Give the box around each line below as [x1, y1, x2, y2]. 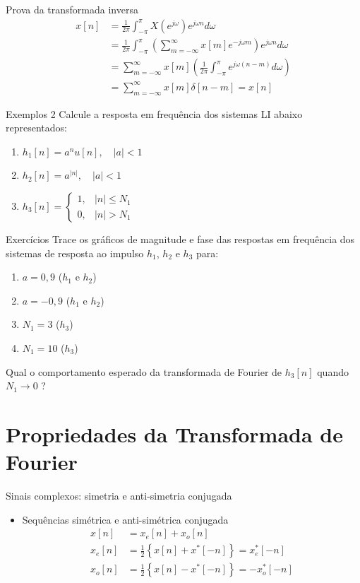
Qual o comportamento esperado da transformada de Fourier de [6, 364, 282, 379]
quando [317, 364, 349, 379]
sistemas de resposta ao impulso [6, 245, 144, 260]
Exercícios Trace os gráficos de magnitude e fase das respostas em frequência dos [6, 231, 355, 246]
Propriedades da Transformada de [6, 419, 343, 448]
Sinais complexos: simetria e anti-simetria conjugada [6, 488, 232, 503]
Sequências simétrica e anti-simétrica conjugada [22, 512, 229, 526]
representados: [6, 120, 67, 135]
